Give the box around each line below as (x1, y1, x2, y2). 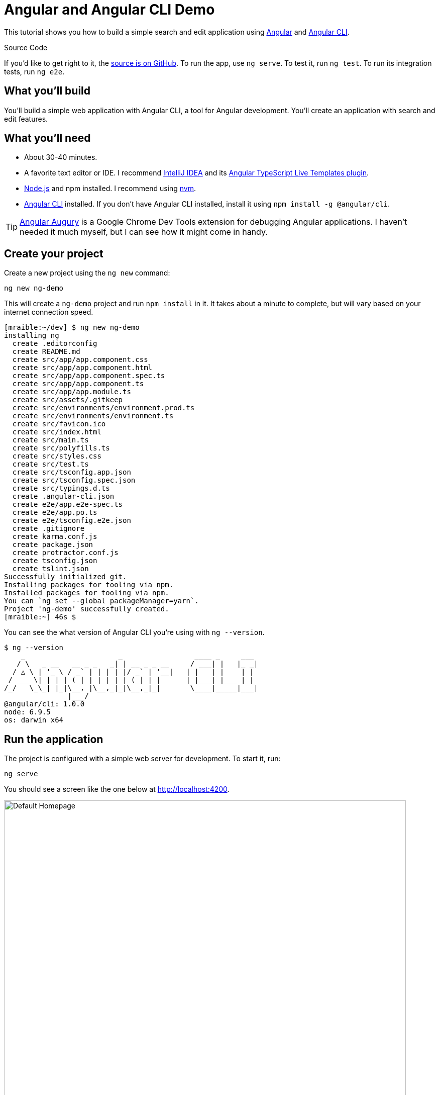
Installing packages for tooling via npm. (4, 581, 174, 589)
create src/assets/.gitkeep (12, 396, 123, 404)
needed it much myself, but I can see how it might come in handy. (20, 227, 268, 237)
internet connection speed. (4, 308, 93, 317)
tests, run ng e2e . (4, 67, 65, 76)
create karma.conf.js (12, 532, 97, 541)
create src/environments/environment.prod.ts (12, 404, 195, 412)
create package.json (12, 540, 93, 549)
